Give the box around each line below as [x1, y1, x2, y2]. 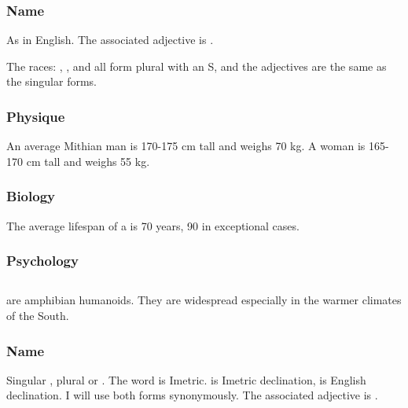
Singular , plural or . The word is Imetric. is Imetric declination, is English [6, 371, 366, 388]
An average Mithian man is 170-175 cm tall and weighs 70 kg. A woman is [6, 138, 366, 154]
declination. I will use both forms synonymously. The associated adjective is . [6, 387, 378, 403]
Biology [6, 186, 55, 206]
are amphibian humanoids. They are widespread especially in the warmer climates [6, 292, 402, 308]
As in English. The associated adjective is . [6, 31, 214, 48]
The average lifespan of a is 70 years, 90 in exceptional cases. [6, 217, 300, 233]
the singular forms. [6, 73, 97, 90]
